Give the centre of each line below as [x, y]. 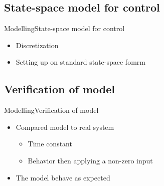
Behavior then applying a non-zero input [90, 160]
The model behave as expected [63, 177]
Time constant [50, 144]
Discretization [37, 45]
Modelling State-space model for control [64, 28]
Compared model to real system [65, 127]
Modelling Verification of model [51, 110]
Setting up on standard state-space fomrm [80, 62]
